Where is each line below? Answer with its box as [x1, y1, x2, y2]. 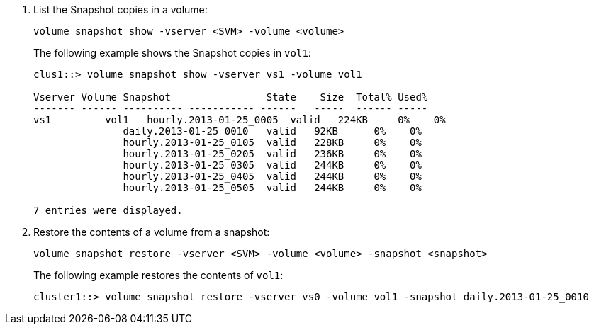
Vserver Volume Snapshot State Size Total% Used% [33, 91, 428, 103]
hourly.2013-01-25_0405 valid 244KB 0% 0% [123, 171, 422, 182]
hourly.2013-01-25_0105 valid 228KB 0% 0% [123, 137, 422, 148]
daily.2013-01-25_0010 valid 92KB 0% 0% [123, 125, 422, 137]
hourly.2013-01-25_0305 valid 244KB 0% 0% [123, 159, 422, 171]
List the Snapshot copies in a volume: [33, 4, 208, 16]
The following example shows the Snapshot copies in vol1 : [33, 47, 311, 59]
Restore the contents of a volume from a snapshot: [33, 226, 270, 238]
